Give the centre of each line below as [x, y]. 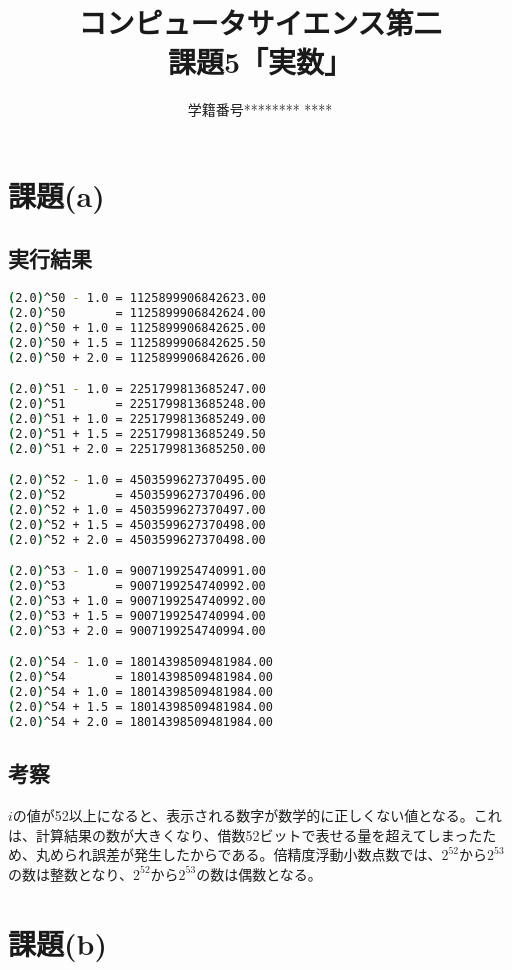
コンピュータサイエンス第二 [260, 22]
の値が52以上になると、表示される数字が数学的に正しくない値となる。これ [257, 815]
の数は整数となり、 [71, 873]
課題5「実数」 [260, 61]
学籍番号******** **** [260, 109]
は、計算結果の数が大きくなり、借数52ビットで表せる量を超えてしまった [245, 834]
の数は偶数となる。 [259, 873]
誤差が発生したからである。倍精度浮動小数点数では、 [266, 854]
